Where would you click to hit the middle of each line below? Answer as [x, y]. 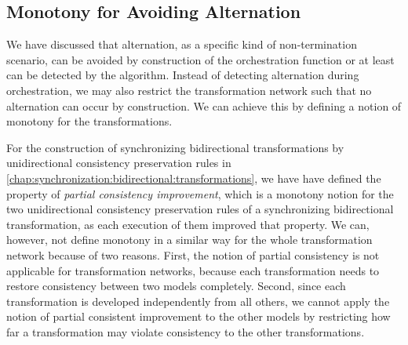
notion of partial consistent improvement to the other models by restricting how [199, 316]
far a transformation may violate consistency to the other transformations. [186, 331]
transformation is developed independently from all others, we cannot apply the [198, 301]
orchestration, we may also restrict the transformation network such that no [189, 90]
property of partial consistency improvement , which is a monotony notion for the [200, 193]
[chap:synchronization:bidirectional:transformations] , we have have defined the [194, 178]
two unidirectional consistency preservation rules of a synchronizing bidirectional [200, 209]
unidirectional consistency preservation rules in [119, 163]
